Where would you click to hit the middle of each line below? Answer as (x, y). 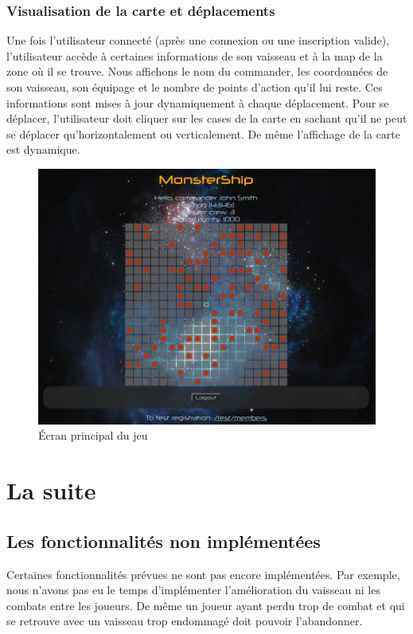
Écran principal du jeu (93, 435)
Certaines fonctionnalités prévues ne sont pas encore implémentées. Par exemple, (203, 574)
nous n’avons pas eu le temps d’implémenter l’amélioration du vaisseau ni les (193, 590)
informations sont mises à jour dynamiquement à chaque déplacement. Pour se (198, 102)
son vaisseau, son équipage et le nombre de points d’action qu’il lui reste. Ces (195, 87)
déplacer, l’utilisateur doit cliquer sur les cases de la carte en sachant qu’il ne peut (207, 118)
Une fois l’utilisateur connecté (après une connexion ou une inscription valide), (198, 40)
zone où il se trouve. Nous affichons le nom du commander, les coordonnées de (197, 71)
